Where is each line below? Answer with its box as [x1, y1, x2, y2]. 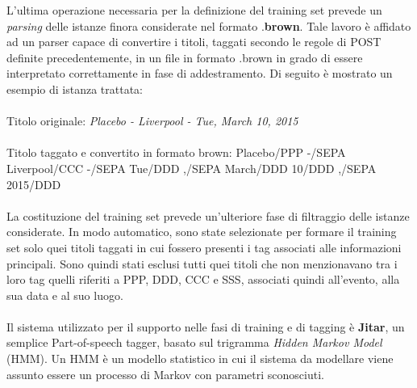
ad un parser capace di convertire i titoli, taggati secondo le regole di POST [6, 33, 382, 50]
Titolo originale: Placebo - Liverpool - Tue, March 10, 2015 [6, 112, 298, 129]
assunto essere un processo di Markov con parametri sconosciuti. [6, 365, 324, 382]
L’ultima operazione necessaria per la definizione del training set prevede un [6, 2, 382, 18]
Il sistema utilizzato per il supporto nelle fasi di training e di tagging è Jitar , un [6, 318, 405, 335]
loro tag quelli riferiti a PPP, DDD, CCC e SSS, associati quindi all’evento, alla [6, 271, 400, 288]
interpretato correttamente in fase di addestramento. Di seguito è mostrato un [6, 65, 393, 82]
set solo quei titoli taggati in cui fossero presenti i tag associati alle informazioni [6, 238, 402, 255]
